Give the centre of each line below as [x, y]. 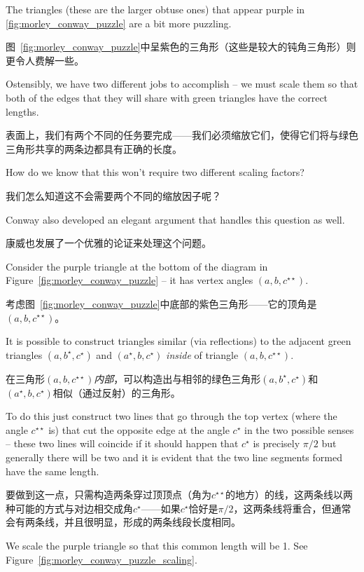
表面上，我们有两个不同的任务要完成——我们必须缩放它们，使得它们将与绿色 [182, 135]
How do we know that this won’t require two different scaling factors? [155, 172]
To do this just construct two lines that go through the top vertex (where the [171, 416]
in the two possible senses [299, 429]
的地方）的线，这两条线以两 [289, 495]
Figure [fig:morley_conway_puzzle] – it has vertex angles [129, 280]
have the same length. [52, 471]
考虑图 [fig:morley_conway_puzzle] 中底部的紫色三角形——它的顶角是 [161, 303]
